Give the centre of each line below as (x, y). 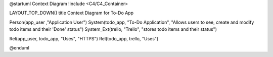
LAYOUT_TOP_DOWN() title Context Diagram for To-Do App (72, 13)
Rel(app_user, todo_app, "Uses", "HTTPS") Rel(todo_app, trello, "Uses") (84, 38)
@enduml (19, 47)
